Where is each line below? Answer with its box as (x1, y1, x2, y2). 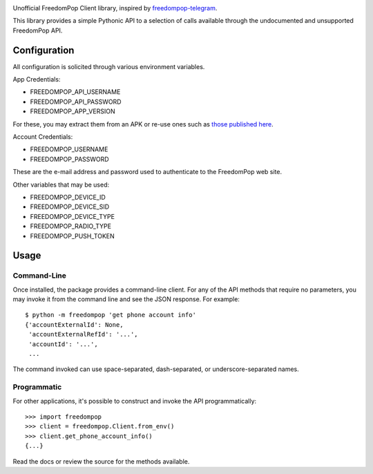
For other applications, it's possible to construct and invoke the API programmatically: (12, 397, 257, 405)
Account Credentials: (12, 133, 73, 141)
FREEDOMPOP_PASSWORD (30, 155, 110, 163)
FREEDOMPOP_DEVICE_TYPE (30, 212, 115, 220)
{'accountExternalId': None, (25, 321, 124, 328)
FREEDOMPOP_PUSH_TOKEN (30, 231, 115, 240)
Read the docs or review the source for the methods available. (12, 457, 190, 466)
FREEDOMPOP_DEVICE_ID (30, 193, 106, 201)
